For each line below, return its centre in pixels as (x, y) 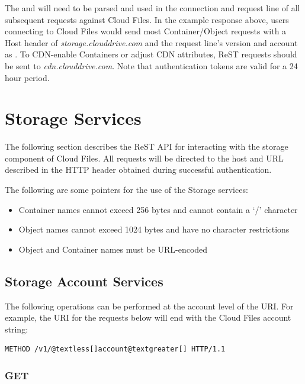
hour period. (27, 77)
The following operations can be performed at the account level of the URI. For (149, 306)
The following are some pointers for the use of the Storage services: (126, 190)
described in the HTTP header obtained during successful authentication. (138, 170)
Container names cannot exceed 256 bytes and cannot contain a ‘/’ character (158, 209)
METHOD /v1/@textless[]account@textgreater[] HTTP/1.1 (115, 349)
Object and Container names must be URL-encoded (113, 249)
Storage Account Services (84, 281)
